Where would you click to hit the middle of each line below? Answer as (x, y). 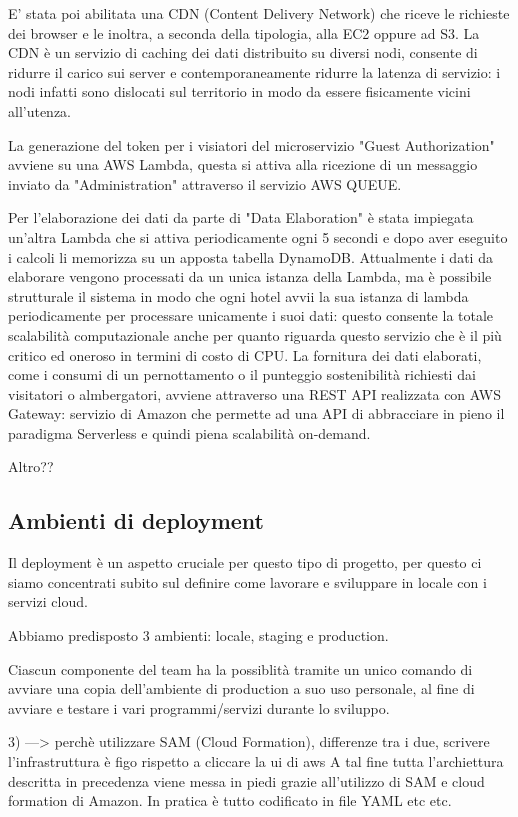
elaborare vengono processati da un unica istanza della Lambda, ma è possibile (250, 276)
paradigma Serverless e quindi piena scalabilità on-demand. (189, 432)
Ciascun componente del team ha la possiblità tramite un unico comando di (240, 668)
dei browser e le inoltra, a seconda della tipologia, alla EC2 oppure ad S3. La (244, 32)
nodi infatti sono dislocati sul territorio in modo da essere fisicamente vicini (239, 91)
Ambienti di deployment (136, 520)
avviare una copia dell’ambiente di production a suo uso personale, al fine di (241, 688)
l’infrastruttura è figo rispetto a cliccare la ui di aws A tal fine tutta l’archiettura (256, 761)
